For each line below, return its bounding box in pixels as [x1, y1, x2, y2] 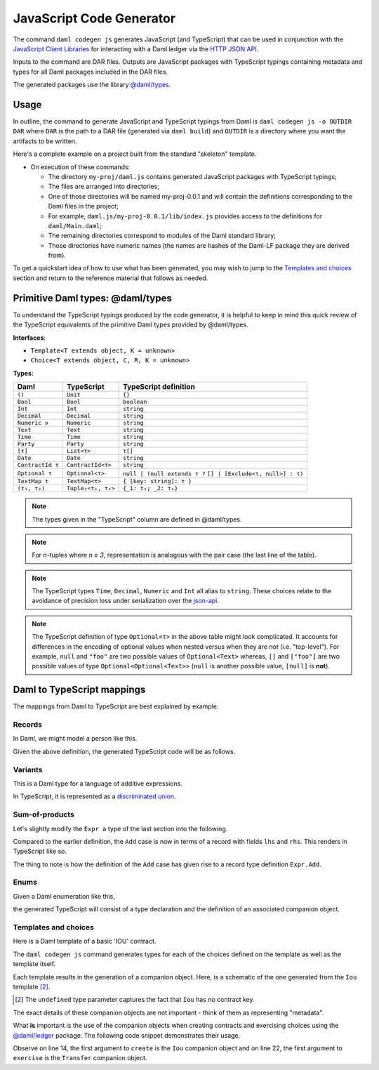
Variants [13, 765, 43, 774]
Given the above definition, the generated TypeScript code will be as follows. [13, 747, 236, 755]
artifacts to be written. [13, 137, 77, 145]
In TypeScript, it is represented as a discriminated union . [13, 792, 176, 800]
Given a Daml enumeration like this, [13, 892, 115, 900]
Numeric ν [17, 419, 49, 427]
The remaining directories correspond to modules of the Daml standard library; [48, 232, 277, 240]
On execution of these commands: [30, 162, 131, 171]
